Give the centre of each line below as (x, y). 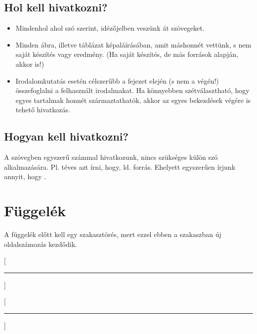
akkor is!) (30, 64)
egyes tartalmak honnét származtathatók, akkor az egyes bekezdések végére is (133, 100)
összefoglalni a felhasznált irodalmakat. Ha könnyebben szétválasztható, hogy (132, 90)
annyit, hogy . (25, 176)
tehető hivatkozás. (43, 110)
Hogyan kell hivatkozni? (66, 136)
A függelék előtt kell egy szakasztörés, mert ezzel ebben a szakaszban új (113, 234)
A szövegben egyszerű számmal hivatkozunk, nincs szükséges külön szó (111, 157)
